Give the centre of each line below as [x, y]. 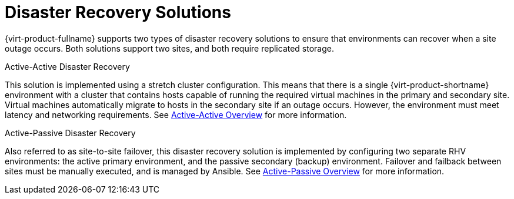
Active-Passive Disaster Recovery [70, 133]
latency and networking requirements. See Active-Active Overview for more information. [176, 114]
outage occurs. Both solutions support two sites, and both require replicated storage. [170, 48]
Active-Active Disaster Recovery [67, 66]
